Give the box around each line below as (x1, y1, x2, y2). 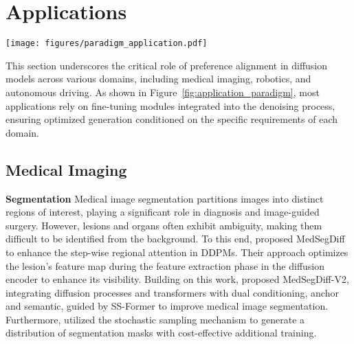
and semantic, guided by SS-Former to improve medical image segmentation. (5, 299, 329, 313)
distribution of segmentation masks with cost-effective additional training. (5, 325, 317, 340)
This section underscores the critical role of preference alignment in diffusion (5, 58, 328, 72)
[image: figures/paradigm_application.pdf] (5, 38, 208, 49)
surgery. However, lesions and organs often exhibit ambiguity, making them (5, 218, 322, 232)
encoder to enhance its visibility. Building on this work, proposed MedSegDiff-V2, (5, 272, 349, 286)
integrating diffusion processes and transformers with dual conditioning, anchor (5, 285, 339, 299)
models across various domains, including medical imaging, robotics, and (5, 71, 311, 86)
